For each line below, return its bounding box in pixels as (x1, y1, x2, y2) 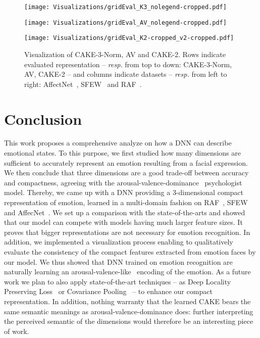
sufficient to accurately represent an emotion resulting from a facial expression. (4, 157, 248, 168)
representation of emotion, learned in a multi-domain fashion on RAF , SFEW (4, 197, 248, 208)
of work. (4, 325, 29, 336)
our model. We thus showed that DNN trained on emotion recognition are (4, 256, 233, 267)
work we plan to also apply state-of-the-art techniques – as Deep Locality (4, 276, 231, 286)
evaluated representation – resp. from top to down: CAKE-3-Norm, (24, 59, 232, 69)
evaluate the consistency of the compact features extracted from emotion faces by (4, 247, 256, 257)
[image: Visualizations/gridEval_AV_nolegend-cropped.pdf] (24, 19, 227, 26)
